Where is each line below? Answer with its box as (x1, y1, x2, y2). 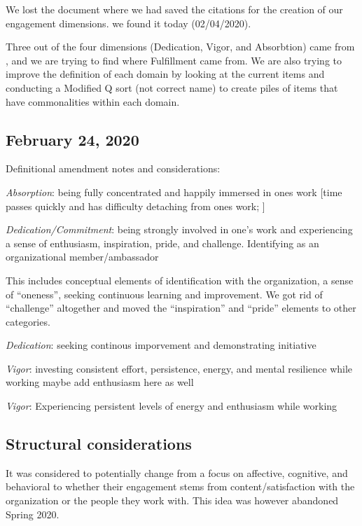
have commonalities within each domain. (6, 94, 180, 109)
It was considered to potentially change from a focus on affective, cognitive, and (6, 465, 348, 480)
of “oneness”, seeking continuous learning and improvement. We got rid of (6, 286, 323, 301)
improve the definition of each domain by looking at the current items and (6, 67, 325, 81)
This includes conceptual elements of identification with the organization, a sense (6, 272, 354, 287)
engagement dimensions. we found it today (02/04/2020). (6, 15, 251, 30)
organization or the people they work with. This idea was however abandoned (6, 493, 339, 508)
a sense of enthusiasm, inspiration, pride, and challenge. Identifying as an (6, 235, 319, 250)
